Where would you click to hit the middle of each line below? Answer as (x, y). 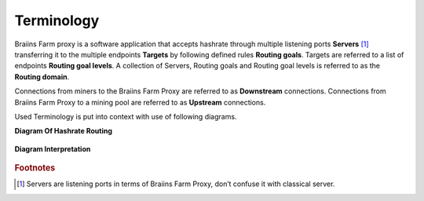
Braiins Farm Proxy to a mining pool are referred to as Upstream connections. (140, 102)
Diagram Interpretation (53, 148)
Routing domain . (42, 77)
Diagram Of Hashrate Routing (64, 131)
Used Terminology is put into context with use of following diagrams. (126, 116)
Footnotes (35, 168)
